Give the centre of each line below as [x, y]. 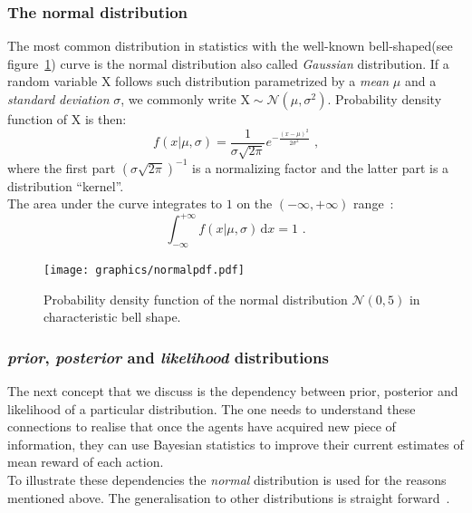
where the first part [62, 167]
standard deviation [58, 99]
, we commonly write [178, 99]
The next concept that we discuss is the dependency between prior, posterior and [233, 391]
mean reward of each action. [86, 462]
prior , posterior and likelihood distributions [168, 357]
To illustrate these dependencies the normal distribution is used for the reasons [227, 480]
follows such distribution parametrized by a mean [252, 81]
